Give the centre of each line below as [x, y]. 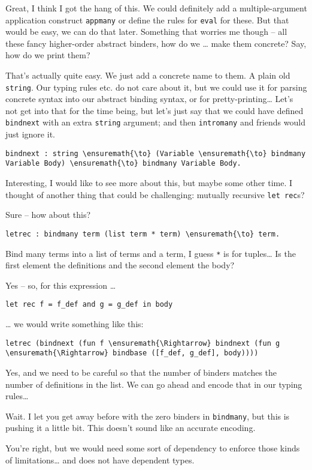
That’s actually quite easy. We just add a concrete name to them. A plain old [148, 75]
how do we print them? [48, 55]
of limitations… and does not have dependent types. [100, 459]
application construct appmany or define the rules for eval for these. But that [147, 20]
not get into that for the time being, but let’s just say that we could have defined [155, 110]
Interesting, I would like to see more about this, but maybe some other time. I [149, 183]
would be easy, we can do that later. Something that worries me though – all [146, 32]
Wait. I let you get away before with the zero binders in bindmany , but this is [148, 416]
